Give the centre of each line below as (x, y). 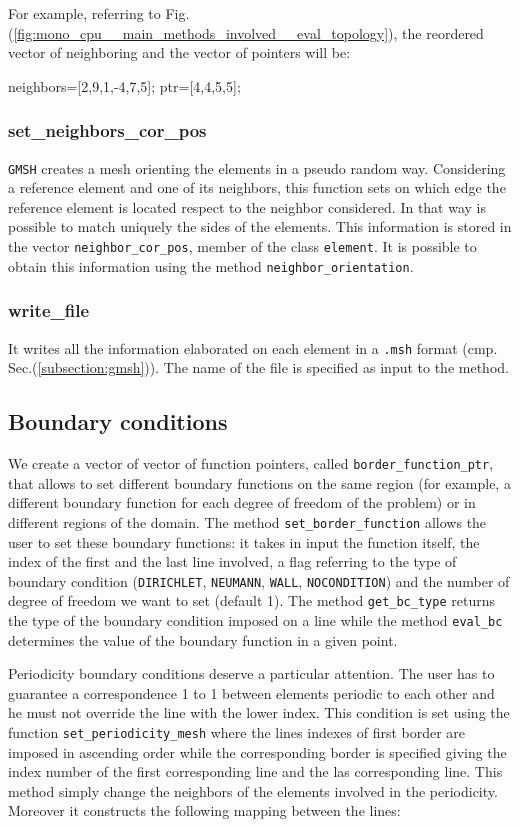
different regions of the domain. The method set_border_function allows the (247, 521)
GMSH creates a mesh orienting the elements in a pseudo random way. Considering (257, 167)
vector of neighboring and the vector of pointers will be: (179, 52)
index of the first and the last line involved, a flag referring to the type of (232, 561)
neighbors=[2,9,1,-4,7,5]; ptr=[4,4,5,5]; (124, 85)
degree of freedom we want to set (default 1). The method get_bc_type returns (251, 600)
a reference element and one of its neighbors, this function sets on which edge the (257, 187)
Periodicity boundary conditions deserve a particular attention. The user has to (251, 673)
